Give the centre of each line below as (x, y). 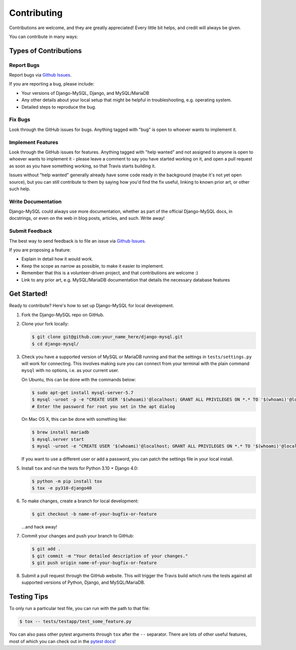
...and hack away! (39, 527)
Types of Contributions (45, 51)
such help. (20, 189)
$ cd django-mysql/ (55, 344)
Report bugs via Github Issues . (40, 75)
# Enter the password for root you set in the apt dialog (103, 406)
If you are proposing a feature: (40, 250)
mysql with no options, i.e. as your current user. (70, 370)
